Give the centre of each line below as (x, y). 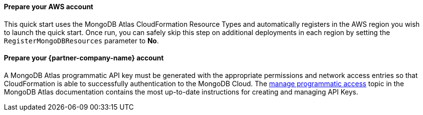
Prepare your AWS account (49, 7)
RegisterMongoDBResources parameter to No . (82, 40)
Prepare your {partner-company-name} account (84, 58)
